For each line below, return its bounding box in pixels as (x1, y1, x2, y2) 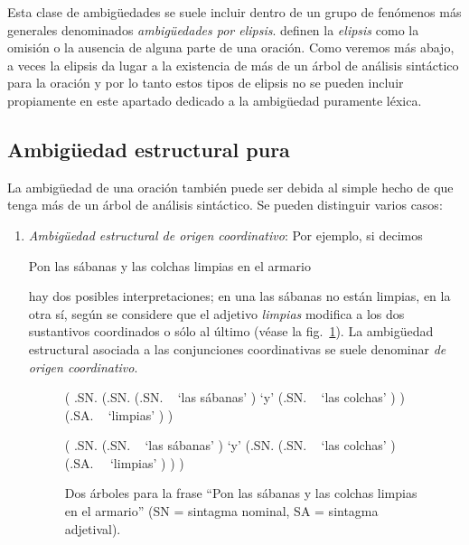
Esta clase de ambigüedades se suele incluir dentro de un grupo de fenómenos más (7, 3, 462, 21)
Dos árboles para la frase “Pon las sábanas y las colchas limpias (64, 484, 417, 503)
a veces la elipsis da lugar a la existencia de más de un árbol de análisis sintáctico (7, 55, 459, 74)
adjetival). (64, 519, 121, 538)
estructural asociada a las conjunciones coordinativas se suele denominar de (28, 339, 446, 358)
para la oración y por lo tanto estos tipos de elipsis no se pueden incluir (7, 73, 404, 92)
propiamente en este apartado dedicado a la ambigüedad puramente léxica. (7, 90, 422, 109)
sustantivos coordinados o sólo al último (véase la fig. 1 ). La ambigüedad (28, 322, 434, 341)
